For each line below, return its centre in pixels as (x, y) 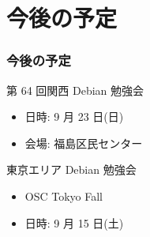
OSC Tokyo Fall (64, 196)
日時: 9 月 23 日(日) (74, 117)
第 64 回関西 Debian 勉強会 (75, 90)
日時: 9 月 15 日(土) (74, 222)
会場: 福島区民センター (84, 143)
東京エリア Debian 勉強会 (71, 169)
